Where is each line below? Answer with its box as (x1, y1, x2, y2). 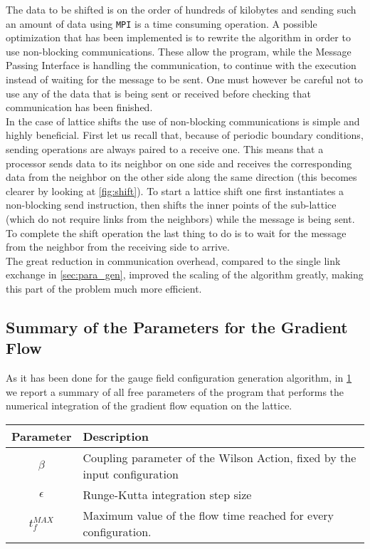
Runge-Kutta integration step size (83, 486, 252, 503)
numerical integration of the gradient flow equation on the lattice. (6, 398, 292, 413)
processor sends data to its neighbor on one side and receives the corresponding (6, 155, 352, 170)
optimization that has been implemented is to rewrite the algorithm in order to (6, 30, 351, 45)
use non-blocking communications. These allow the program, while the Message (6, 43, 351, 58)
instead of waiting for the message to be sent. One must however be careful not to (6, 72, 364, 87)
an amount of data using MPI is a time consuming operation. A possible (6, 16, 317, 31)
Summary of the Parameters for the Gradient (6, 315, 348, 338)
